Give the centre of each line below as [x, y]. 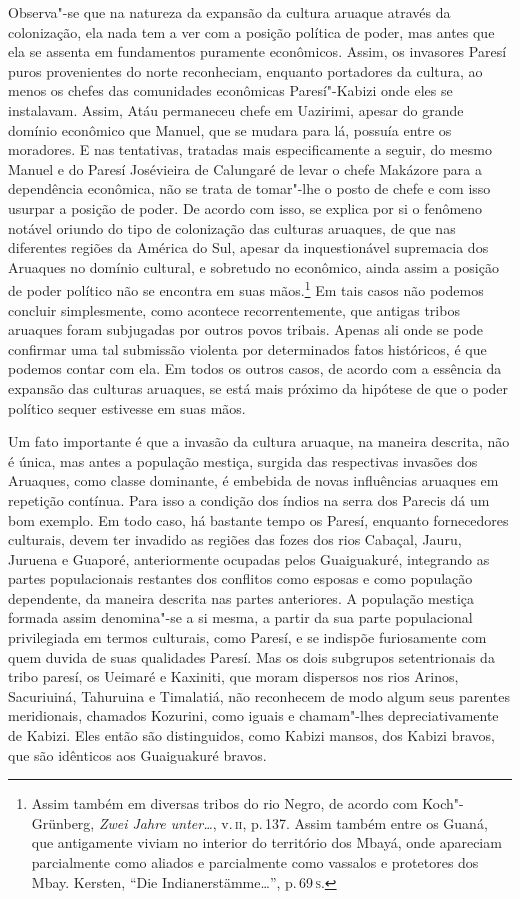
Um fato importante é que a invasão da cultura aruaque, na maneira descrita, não [259, 441]
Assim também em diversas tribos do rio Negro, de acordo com [224, 803]
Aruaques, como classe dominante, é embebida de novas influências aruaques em [253, 480]
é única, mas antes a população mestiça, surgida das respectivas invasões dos [243, 460]
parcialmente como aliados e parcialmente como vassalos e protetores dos [255, 862]
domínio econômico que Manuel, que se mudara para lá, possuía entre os [230, 129]
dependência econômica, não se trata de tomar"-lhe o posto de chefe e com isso [249, 188]
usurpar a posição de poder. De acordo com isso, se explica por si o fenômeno [245, 207]
